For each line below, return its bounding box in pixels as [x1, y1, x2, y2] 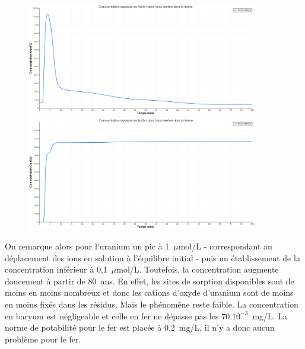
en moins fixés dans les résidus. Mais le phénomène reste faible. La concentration [5, 298, 298, 310]
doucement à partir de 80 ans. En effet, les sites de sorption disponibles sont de [5, 274, 294, 287]
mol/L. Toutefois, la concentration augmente [116, 263, 279, 276]
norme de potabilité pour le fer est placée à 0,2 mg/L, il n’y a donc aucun [5, 321, 275, 334]
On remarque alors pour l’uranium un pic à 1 [5, 240, 170, 252]
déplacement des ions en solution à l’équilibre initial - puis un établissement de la [5, 251, 300, 264]
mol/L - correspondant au [178, 240, 272, 252]
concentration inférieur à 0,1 [5, 263, 107, 276]
